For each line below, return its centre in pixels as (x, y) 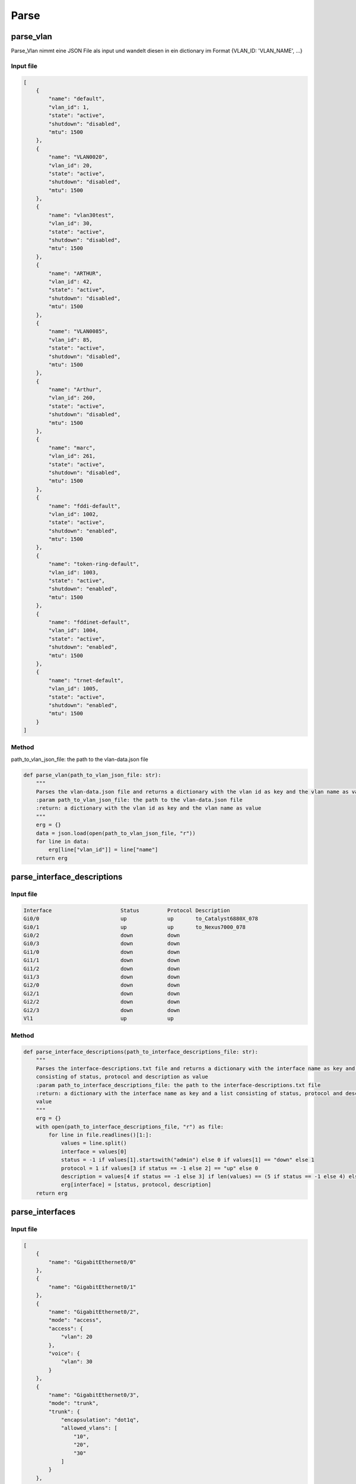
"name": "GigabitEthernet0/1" (92, 1287)
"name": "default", (77, 99)
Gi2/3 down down (102, 1010)
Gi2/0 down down (102, 985)
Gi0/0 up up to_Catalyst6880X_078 (141, 919)
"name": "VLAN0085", (78, 332)
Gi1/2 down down (102, 968)
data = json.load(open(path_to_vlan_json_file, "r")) (116, 833)
